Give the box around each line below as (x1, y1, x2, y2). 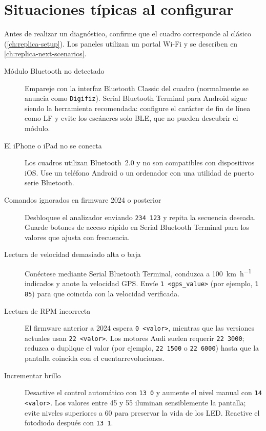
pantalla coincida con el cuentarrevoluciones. (25, 353, 165, 363)
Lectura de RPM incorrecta (4, 305, 91, 316)
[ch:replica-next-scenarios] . (4, 48, 87, 59)
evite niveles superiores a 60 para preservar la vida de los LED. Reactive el (25, 407, 260, 418)
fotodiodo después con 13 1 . (25, 417, 113, 428)
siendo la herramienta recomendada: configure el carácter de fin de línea (25, 102, 251, 113)
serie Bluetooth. (25, 177, 74, 188)
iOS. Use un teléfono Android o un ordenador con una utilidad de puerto (25, 167, 254, 178)
